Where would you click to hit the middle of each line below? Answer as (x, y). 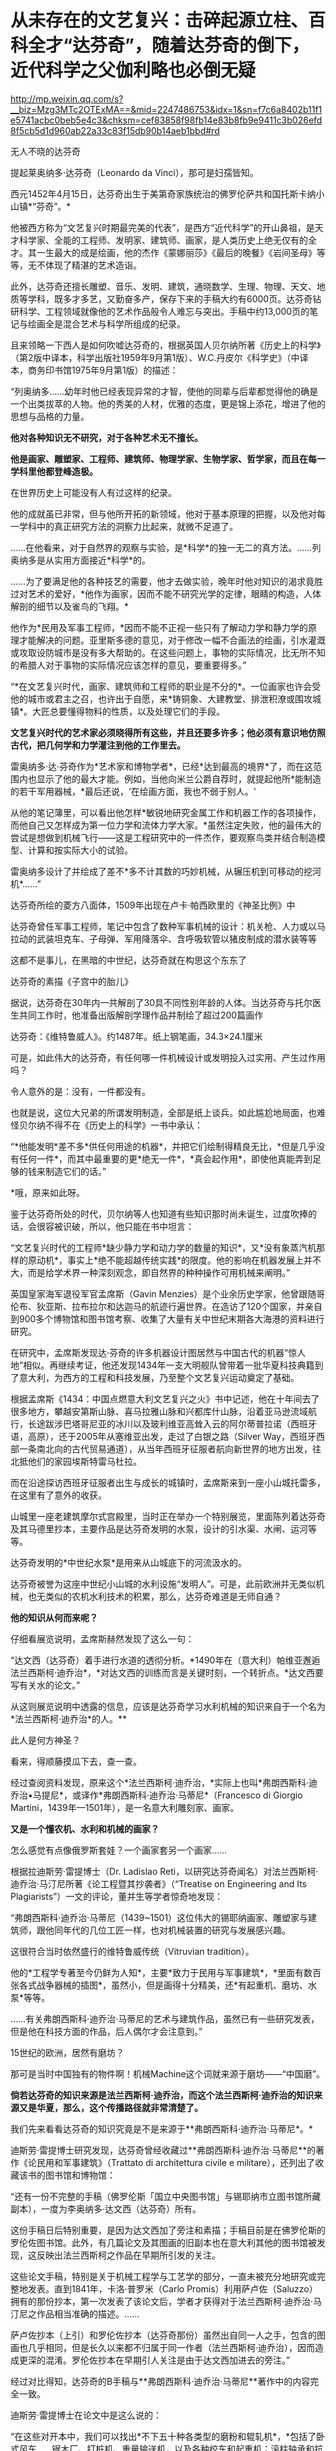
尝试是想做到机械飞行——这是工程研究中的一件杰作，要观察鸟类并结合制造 (163, 837)
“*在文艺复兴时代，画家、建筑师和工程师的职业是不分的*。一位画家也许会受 (166, 686)
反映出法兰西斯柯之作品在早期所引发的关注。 (128, 2255)
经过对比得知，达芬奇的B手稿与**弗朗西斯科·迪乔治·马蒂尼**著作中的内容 (160, 2381)
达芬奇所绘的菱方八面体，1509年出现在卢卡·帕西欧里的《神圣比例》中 (153, 905)
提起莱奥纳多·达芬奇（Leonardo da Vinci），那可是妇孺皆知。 (134, 172)
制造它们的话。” (75, 1171)
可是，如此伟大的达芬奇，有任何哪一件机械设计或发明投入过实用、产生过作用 (168, 1057)
